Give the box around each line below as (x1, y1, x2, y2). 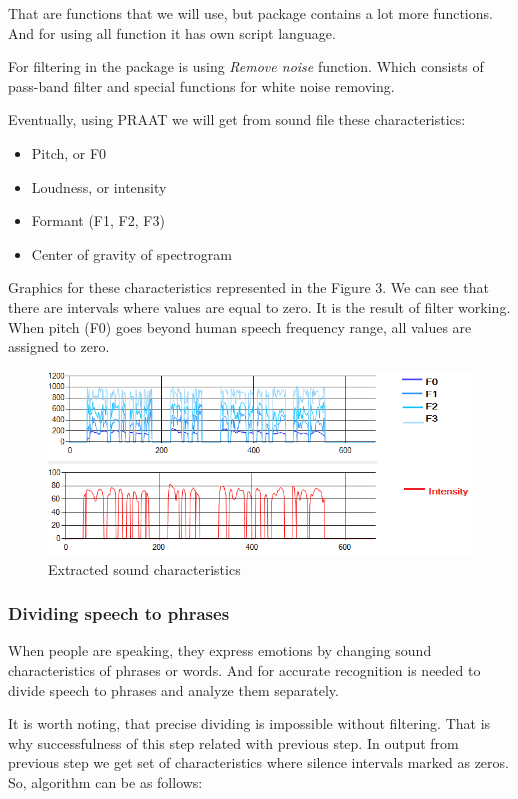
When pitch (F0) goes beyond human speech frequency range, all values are (8, 316, 472, 337)
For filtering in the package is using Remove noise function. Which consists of (8, 56, 484, 77)
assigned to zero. (8, 336, 110, 357)
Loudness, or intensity (31, 176, 167, 197)
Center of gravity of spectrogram (31, 243, 232, 264)
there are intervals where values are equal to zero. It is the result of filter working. (8, 296, 511, 317)
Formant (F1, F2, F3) (31, 210, 165, 231)
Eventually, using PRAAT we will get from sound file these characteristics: (8, 109, 466, 130)
